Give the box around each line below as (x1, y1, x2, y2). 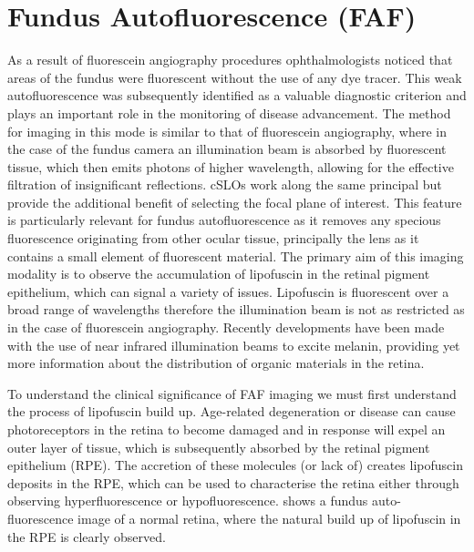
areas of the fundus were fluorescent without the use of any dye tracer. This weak (7, 67, 462, 87)
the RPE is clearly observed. (7, 526, 166, 546)
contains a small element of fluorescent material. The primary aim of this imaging (7, 246, 464, 265)
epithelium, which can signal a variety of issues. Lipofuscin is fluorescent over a (7, 281, 449, 301)
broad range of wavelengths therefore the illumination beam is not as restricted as (7, 300, 465, 319)
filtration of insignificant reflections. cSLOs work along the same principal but (7, 175, 442, 194)
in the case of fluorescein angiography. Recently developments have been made (7, 318, 445, 337)
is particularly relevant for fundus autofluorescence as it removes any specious (7, 210, 441, 230)
